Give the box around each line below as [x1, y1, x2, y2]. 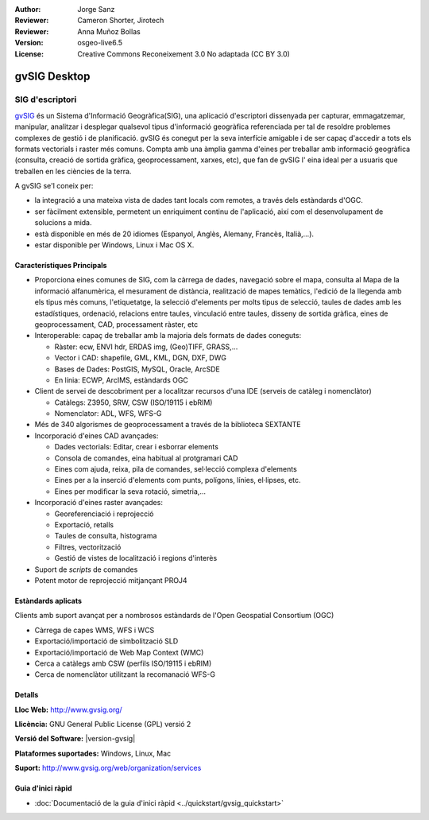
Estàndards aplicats [14, 596, 83, 605]
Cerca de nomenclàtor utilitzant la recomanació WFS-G [34, 670, 216, 679]
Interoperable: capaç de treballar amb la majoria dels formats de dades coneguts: [34, 331, 302, 340]
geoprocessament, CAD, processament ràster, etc [34, 319, 199, 329]
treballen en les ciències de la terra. [14, 166, 132, 176]
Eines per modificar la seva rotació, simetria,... [54, 486, 207, 496]
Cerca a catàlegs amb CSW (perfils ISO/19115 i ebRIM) [34, 659, 212, 668]
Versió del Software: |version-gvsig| [14, 734, 136, 744]
